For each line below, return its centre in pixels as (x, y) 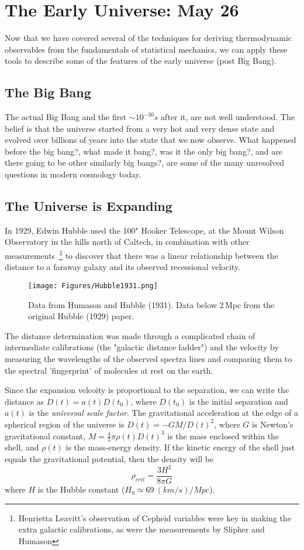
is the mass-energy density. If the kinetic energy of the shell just (180, 447)
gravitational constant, (45, 435)
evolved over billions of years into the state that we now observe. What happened (151, 140)
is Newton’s (273, 424)
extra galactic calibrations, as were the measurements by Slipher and (141, 529)
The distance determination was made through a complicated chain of (130, 335)
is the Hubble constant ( (81, 489)
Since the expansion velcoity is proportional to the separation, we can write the (147, 390)
